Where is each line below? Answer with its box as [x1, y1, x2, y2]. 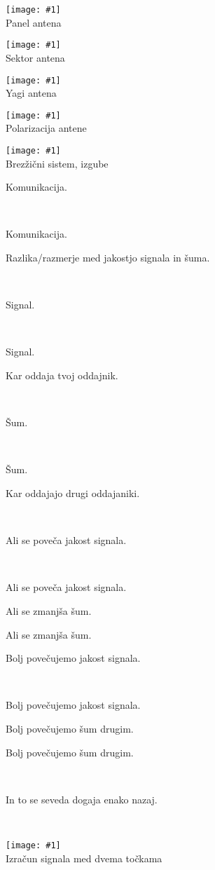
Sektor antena [6, 50, 65, 64]
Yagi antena [6, 86, 57, 100]
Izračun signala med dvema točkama [6, 850, 162, 865]
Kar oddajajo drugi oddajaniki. [6, 485, 140, 500]
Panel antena [6, 15, 62, 29]
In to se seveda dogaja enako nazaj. [6, 791, 158, 806]
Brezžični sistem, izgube [6, 156, 109, 170]
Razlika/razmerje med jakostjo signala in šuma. [6, 250, 210, 265]
